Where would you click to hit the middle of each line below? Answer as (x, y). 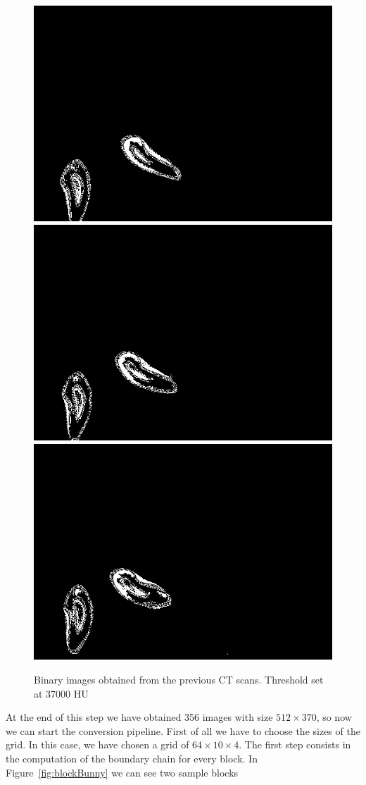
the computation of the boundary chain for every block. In (132, 758)
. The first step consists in (295, 744)
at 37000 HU (61, 693)
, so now (334, 717)
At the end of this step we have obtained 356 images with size (139, 717)
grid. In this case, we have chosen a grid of (97, 744)
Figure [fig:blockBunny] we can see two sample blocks (122, 772)
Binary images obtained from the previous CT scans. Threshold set (179, 679)
